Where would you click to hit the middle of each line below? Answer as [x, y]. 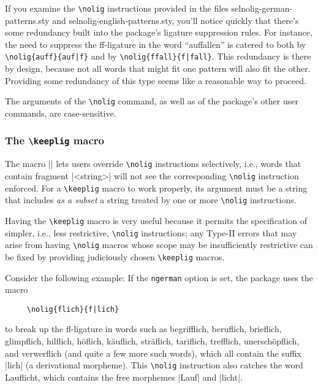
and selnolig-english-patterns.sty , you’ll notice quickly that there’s [176, 20]
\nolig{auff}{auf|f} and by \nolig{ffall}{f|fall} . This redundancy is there [158, 56]
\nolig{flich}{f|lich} [73, 309]
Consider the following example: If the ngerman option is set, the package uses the [159, 277]
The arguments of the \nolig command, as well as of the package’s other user [152, 101]
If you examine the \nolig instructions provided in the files [117, 8]
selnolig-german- [262, 8]
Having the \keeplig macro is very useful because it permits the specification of [156, 220]
